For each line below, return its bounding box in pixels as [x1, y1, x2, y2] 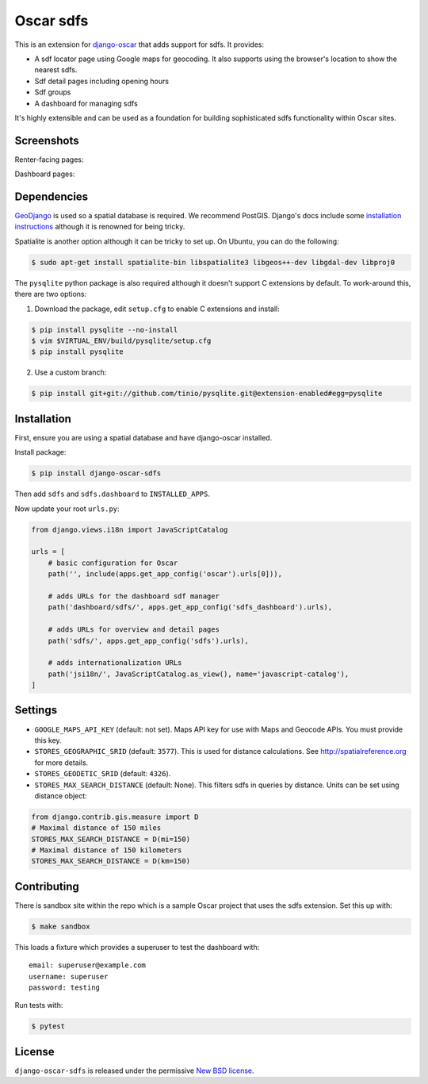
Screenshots [14, 133, 79, 147]
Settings [14, 703, 58, 717]
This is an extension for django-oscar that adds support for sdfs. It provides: [14, 40, 265, 49]
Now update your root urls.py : [14, 504, 120, 513]
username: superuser [29, 972, 109, 981]
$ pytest [31, 1022, 66, 1031]
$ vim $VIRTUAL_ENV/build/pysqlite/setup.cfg [31, 336, 212, 345]
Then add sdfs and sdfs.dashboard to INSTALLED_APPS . [14, 489, 210, 499]
